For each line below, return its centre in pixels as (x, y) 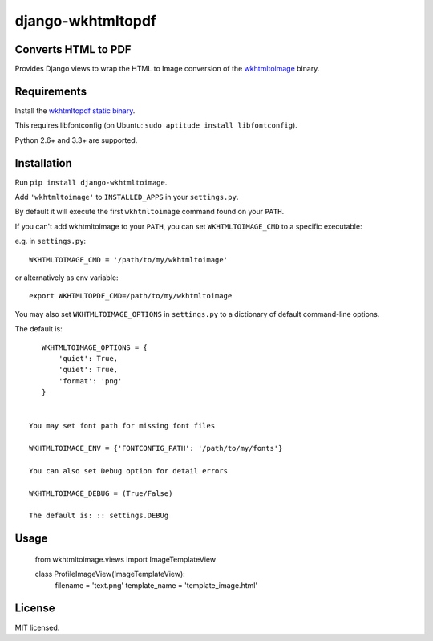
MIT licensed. (37, 627)
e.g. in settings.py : (51, 241)
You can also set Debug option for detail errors (129, 471)
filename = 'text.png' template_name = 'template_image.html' (156, 585)
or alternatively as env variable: (67, 278)
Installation (43, 163)
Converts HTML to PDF (73, 49)
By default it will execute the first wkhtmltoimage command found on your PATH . (150, 212)
